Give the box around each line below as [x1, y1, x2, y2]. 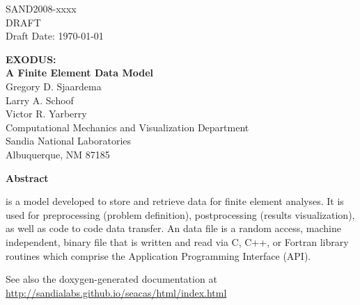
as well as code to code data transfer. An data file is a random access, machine [6, 221, 341, 236]
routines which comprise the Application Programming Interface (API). [6, 248, 311, 263]
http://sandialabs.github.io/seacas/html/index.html [6, 285, 227, 299]
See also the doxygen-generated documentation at [6, 272, 217, 286]
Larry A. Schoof [6, 92, 74, 107]
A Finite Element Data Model [6, 65, 154, 80]
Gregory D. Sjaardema [6, 79, 102, 93]
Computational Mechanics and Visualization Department [6, 119, 249, 134]
